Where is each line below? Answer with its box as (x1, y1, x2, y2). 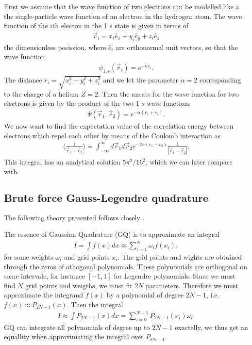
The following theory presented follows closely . (4, 213, 145, 223)
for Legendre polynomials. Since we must (114, 271, 235, 281)
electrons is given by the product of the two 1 (4, 98, 139, 108)
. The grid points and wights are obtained (118, 251, 242, 262)
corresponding (200, 74, 241, 84)
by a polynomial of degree (106, 290, 184, 300)
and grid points (64, 251, 110, 262)
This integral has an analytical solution (4, 157, 120, 167)
